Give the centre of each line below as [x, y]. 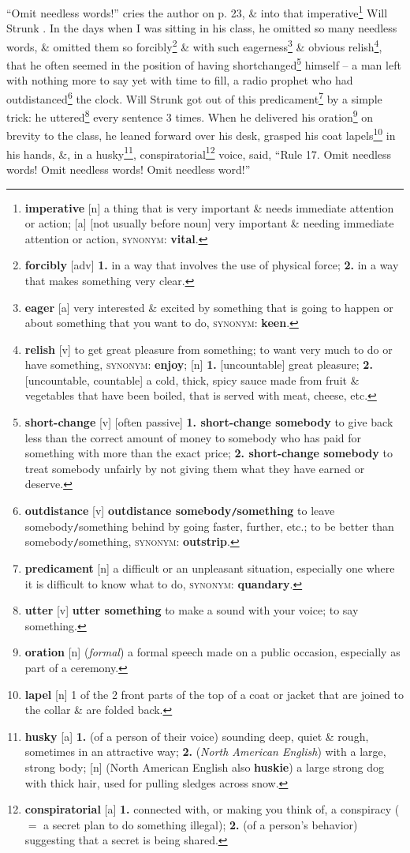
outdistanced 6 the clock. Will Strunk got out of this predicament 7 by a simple [194, 97]
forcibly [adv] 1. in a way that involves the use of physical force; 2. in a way [212, 265]
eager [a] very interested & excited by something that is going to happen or [209, 307]
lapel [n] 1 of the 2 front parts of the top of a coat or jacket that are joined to [214, 694]
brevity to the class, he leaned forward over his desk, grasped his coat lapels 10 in [201, 134]
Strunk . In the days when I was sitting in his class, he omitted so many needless [202, 28]
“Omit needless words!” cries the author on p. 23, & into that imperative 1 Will [197, 11]
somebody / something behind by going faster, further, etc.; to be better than [209, 526]
